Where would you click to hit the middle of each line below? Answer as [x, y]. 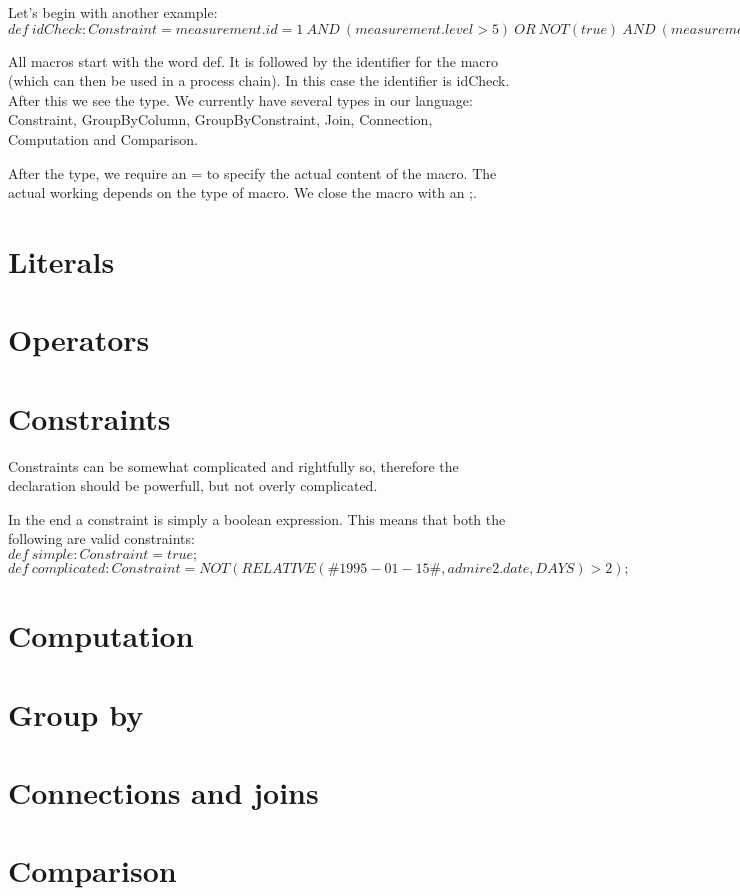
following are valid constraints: [101, 538]
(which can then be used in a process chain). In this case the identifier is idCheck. [259, 80]
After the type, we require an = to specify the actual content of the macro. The [252, 172]
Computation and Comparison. [103, 138]
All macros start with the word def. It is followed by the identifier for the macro [253, 60]
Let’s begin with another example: [113, 12]
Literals [61, 260]
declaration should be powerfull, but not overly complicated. [193, 485]
